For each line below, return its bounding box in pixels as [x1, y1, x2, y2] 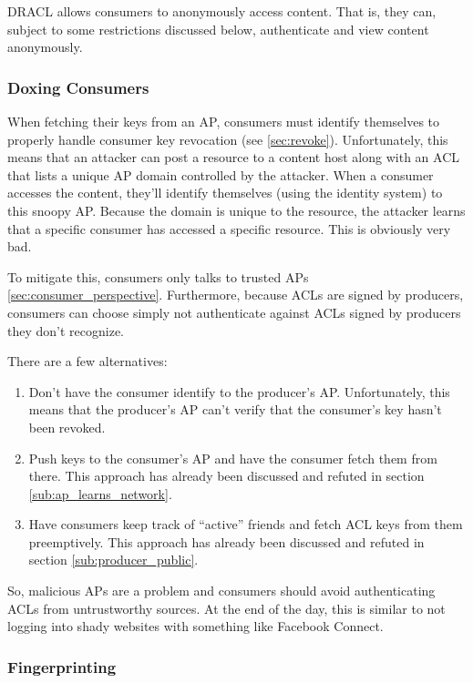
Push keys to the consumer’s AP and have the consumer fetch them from [28, 448, 437, 467]
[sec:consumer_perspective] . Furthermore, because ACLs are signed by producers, [7, 285, 464, 304]
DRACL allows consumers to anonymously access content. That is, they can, [7, 2, 437, 20]
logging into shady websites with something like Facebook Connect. [7, 617, 384, 636]
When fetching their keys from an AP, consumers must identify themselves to [7, 112, 440, 130]
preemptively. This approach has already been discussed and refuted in [28, 532, 425, 551]
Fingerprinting [7, 655, 117, 678]
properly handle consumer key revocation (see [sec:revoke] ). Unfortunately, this [7, 129, 448, 148]
